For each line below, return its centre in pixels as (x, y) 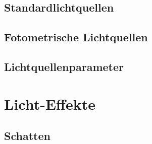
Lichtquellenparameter (64, 66)
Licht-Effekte (50, 103)
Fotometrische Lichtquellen (76, 37)
